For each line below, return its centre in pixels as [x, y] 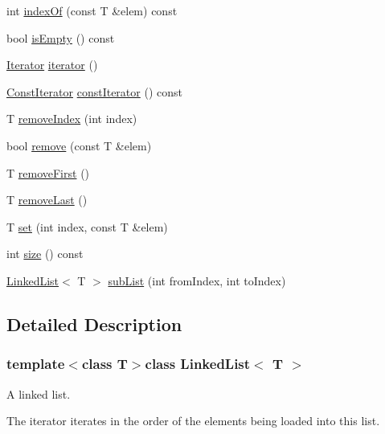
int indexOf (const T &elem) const [92, 10]
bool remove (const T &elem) [79, 145]
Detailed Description [94, 323]
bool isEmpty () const [61, 37]
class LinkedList [198, 364]
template [36, 364]
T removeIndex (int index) [72, 119]
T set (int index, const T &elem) [87, 226]
